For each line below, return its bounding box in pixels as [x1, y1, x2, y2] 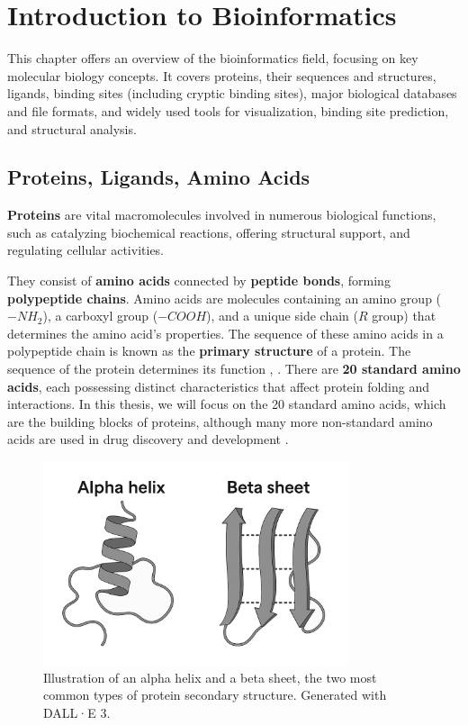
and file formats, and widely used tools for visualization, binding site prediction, [7, 101, 449, 120]
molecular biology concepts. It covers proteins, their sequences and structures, [7, 66, 436, 85]
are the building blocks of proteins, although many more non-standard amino [7, 412, 433, 430]
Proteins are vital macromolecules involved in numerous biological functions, [7, 205, 436, 224]
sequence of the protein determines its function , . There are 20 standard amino [7, 359, 461, 378]
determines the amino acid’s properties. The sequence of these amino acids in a [7, 323, 444, 342]
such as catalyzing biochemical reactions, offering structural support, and [7, 222, 410, 241]
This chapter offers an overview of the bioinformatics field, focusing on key [7, 49, 418, 68]
